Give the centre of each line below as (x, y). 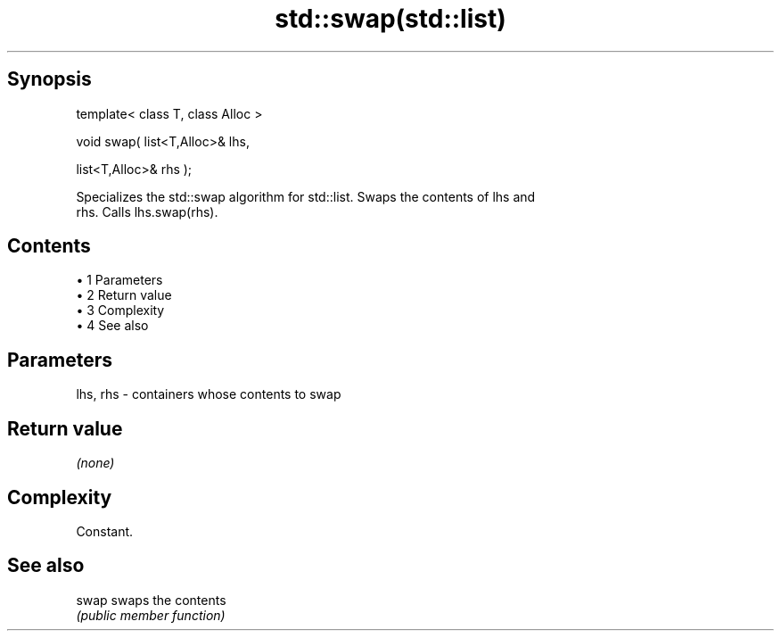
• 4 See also (112, 326)
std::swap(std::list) (390, 19)
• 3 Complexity (120, 311)
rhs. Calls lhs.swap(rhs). (147, 211)
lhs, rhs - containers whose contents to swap (209, 394)
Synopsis (49, 79)
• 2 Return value (124, 295)
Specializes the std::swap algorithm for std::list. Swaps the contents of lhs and (306, 196)
